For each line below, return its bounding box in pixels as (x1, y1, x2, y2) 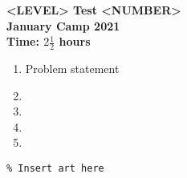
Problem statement (25, 60, 120, 77)
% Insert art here (6, 162, 104, 174)
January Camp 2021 (6, 17, 120, 34)
